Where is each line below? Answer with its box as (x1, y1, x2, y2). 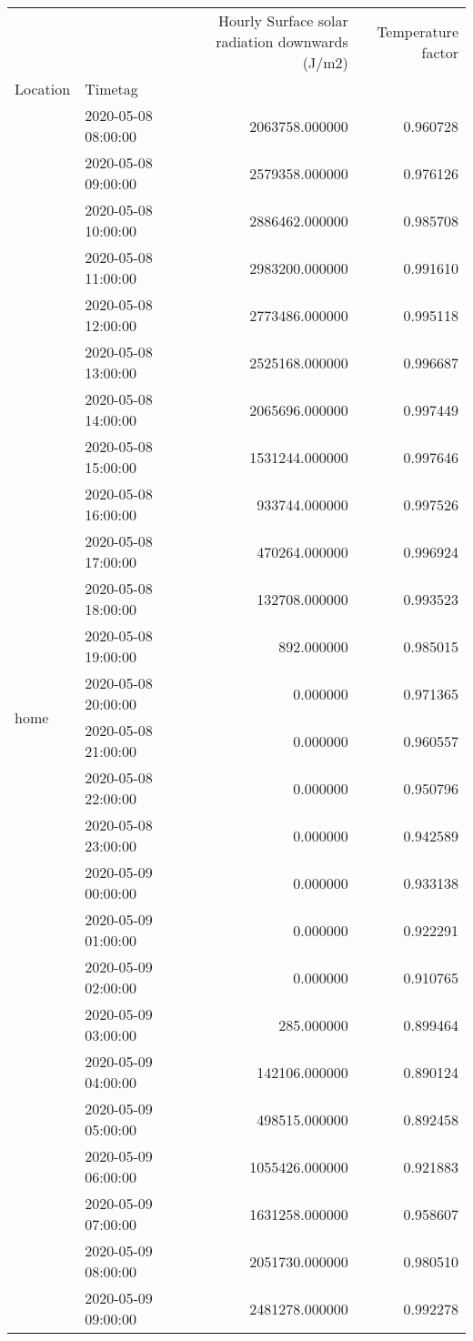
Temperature (377, 20, 458, 42)
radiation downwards (216, 31, 348, 52)
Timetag (85, 78, 138, 99)
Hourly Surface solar (217, 10, 348, 31)
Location (15, 78, 71, 99)
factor (421, 41, 458, 63)
